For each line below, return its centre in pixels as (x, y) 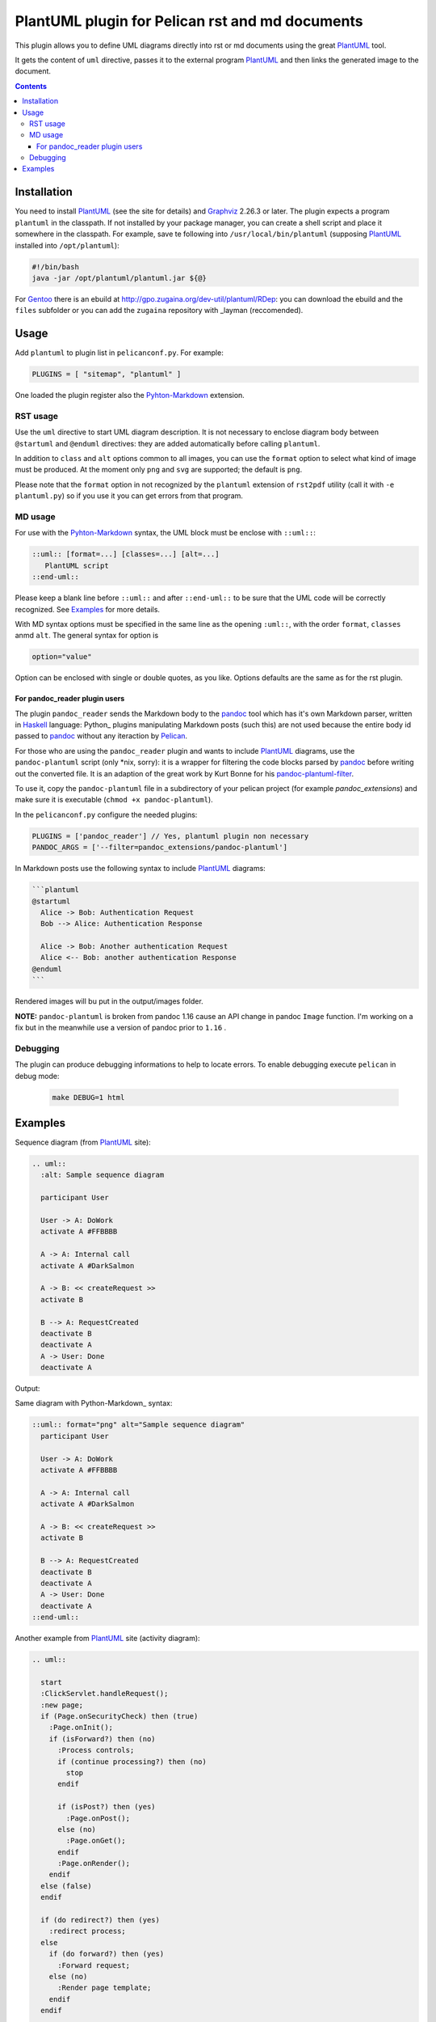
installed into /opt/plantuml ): (67, 245)
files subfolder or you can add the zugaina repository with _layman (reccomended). (159, 311)
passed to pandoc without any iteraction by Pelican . (101, 736)
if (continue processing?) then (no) (132, 1762)
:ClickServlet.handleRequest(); (105, 1694)
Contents (31, 86)
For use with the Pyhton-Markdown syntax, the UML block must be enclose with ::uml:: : (166, 533)
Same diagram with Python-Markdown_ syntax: (94, 1403)
